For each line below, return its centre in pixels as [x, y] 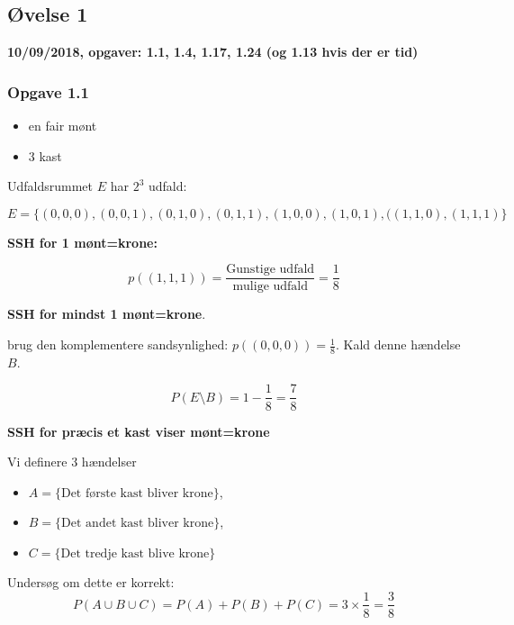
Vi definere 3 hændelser [72, 462]
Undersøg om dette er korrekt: [91, 581]
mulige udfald [271, 287]
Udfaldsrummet [50, 186]
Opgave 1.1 [48, 91]
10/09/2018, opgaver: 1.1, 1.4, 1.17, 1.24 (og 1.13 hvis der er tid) [213, 52]
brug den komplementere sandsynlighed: [118, 344]
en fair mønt [63, 126]
